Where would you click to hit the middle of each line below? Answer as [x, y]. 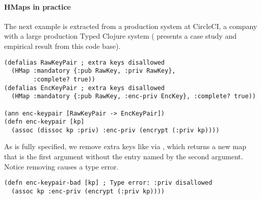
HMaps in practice [37, 6]
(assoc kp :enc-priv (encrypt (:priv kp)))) [88, 191]
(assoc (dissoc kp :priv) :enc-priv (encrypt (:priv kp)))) [115, 130]
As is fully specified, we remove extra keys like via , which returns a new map [125, 146]
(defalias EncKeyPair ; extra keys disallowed [84, 88]
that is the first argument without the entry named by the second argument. [124, 157]
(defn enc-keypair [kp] [44, 122]
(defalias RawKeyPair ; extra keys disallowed [84, 62]
